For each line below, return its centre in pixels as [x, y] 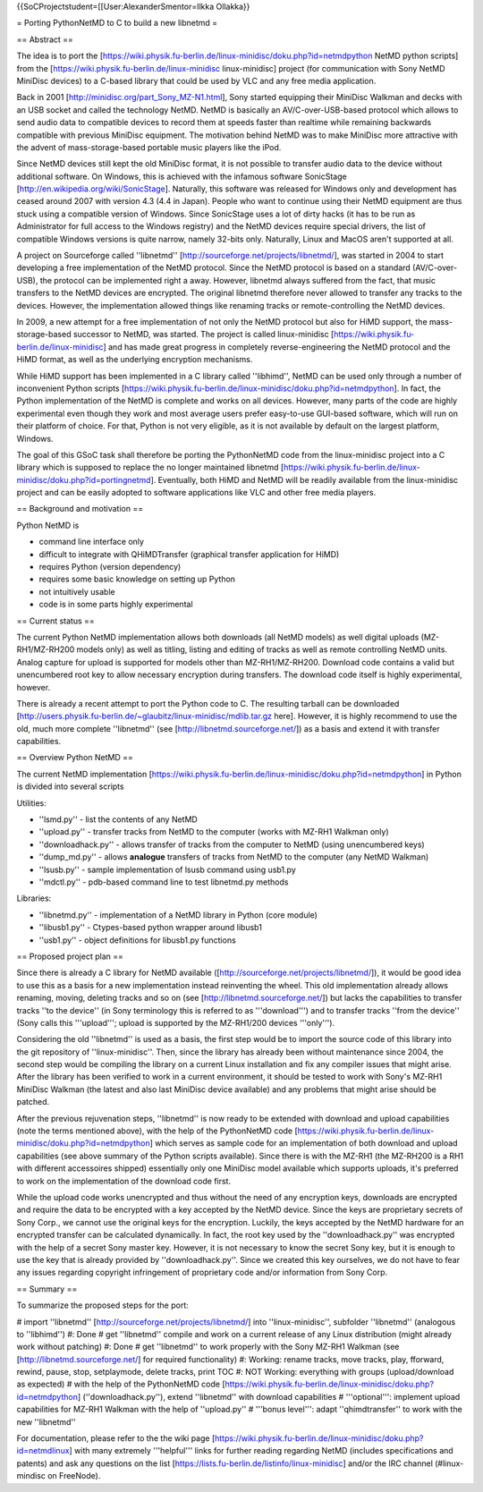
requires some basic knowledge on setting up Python [137, 579]
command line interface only [92, 542]
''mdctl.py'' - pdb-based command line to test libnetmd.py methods [164, 882]
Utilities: [31, 803]
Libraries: [34, 898]
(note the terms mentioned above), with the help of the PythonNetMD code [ [157, 1131]
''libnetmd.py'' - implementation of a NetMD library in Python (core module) [178, 915]
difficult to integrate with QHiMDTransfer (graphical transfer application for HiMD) [189, 554]
